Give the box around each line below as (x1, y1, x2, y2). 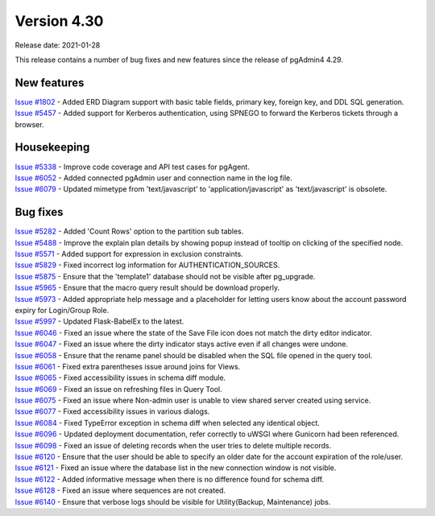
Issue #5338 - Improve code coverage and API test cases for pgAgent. (14, 162, 250, 171)
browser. (14, 119, 44, 129)
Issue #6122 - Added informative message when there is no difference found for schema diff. (14, 474, 325, 484)
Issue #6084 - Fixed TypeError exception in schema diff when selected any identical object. (14, 418, 320, 427)
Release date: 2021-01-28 (14, 40, 101, 50)
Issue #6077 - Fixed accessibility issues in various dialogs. (14, 407, 210, 416)
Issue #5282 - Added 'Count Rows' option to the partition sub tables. (14, 226, 244, 237)
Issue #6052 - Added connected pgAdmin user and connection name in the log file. (14, 173, 293, 183)
